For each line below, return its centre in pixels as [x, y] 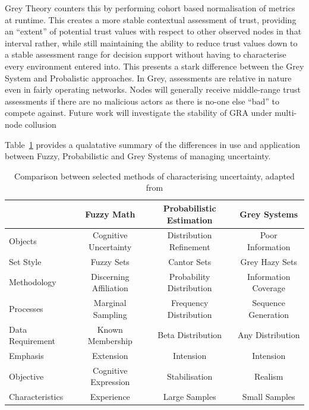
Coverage [269, 288]
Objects [23, 241]
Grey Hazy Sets [269, 261]
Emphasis [26, 355]
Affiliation [110, 288]
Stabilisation [190, 376]
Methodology [33, 282]
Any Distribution [269, 335]
